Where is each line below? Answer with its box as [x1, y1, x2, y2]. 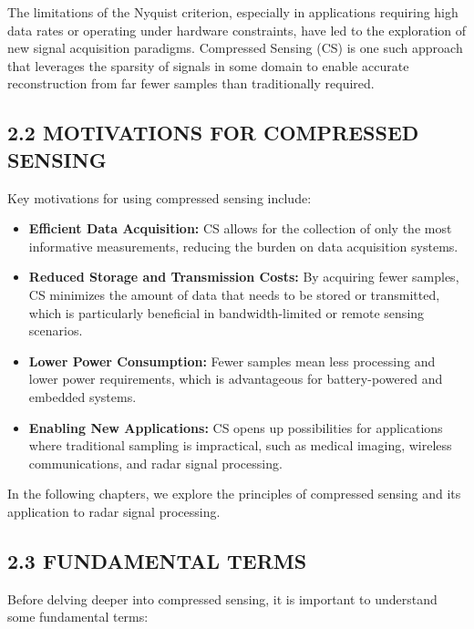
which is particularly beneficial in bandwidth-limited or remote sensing [28, 303, 425, 322]
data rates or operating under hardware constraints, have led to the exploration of [7, 20, 467, 39]
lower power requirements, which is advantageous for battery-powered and [28, 369, 443, 388]
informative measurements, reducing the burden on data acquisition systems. [28, 236, 459, 255]
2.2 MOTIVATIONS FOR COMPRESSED [7, 119, 419, 147]
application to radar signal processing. [7, 501, 221, 521]
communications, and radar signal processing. [28, 453, 283, 472]
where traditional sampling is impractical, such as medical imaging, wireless [28, 436, 452, 455]
